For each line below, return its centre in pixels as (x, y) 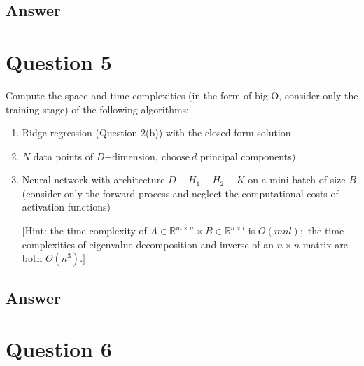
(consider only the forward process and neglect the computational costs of (180, 193)
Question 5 (59, 61)
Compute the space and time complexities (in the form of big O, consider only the (182, 95)
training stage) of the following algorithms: (97, 109)
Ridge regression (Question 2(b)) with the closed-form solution (156, 133)
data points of (63, 156)
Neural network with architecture (93, 180)
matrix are (325, 244)
